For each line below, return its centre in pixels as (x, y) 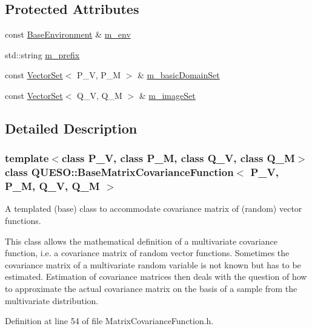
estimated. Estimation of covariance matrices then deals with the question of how (156, 276)
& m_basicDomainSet (179, 75)
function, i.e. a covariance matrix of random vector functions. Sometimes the (147, 253)
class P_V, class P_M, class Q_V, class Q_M (178, 158)
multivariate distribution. (52, 300)
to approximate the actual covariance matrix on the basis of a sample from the (151, 288)
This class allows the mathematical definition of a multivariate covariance (141, 241)
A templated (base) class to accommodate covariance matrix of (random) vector (154, 209)
